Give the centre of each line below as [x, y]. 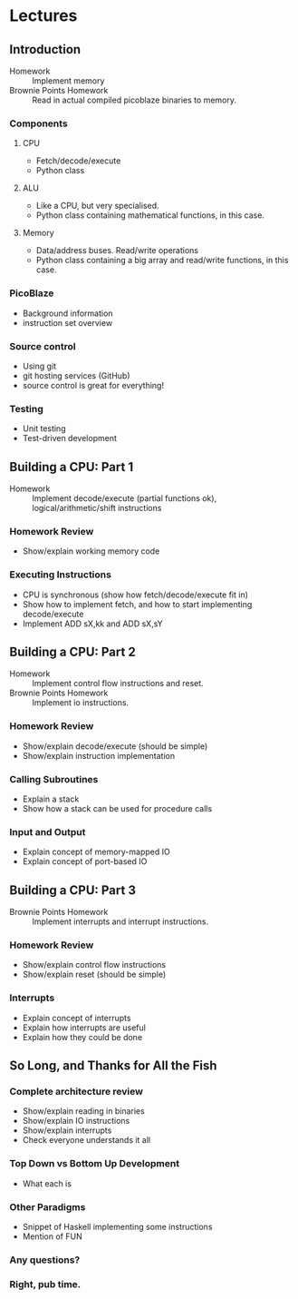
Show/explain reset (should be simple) [94, 974]
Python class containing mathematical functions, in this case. [150, 215]
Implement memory [68, 81]
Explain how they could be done [82, 1037]
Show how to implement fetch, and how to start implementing [137, 604]
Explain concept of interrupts [77, 1018]
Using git [39, 366]
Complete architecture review [76, 1092]
